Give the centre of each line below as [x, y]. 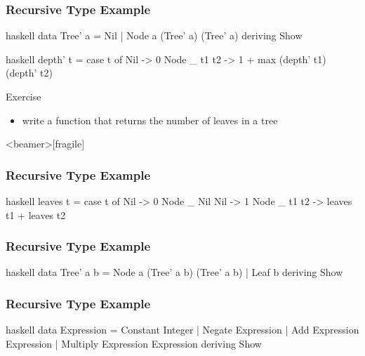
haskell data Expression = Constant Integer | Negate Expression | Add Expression [182, 330]
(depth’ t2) [29, 73]
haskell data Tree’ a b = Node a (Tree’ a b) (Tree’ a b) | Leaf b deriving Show [174, 272]
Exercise [24, 96]
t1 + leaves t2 [36, 215]
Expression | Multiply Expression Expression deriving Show [134, 343]
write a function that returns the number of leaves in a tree [150, 120]
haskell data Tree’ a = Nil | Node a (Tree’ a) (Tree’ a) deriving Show [154, 35]
